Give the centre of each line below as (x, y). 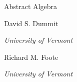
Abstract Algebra (30, 6)
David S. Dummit (31, 23)
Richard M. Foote (31, 57)
